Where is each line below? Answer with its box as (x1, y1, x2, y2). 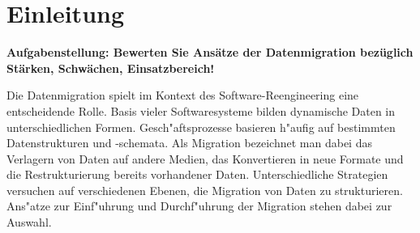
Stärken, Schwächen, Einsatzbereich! (6, 59, 215, 76)
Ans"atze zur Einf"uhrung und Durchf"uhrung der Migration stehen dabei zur (6, 197, 392, 214)
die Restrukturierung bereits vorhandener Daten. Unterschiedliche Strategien (6, 166, 388, 183)
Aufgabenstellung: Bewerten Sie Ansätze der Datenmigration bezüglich (6, 44, 414, 61)
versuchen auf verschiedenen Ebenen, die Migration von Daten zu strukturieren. (6, 181, 403, 198)
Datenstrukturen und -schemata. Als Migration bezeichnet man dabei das (6, 134, 372, 151)
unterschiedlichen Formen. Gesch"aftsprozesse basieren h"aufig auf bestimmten (6, 118, 396, 135)
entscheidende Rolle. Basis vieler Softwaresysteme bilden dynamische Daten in (6, 102, 396, 119)
